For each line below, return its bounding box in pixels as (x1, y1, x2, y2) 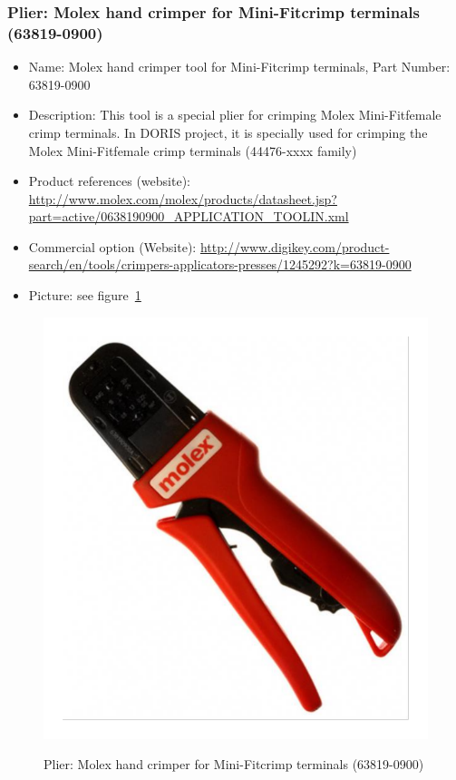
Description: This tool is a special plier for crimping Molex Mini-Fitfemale (28, 105, 441, 124)
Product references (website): (28, 171, 190, 190)
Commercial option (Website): (28, 237, 197, 256)
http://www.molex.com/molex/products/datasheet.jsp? (28, 189, 337, 208)
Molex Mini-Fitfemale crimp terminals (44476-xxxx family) (28, 141, 357, 160)
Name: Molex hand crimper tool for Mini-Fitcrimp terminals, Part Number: (28, 57, 451, 76)
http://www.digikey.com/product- (199, 237, 390, 256)
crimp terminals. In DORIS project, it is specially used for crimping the (28, 122, 428, 141)
